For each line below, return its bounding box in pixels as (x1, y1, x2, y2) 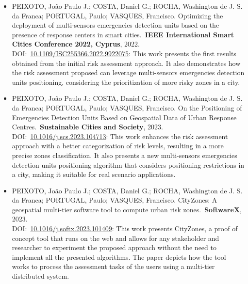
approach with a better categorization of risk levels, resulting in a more (12, 141, 224, 151)
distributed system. (12, 271, 69, 281)
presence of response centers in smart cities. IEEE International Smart (12, 29, 234, 39)
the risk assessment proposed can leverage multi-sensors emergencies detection (12, 67, 245, 78)
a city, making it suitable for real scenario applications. (12, 169, 176, 179)
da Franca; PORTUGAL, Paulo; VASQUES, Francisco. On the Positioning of (12, 102, 242, 112)
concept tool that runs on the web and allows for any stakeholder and (12, 233, 219, 243)
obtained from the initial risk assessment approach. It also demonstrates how (12, 58, 241, 68)
